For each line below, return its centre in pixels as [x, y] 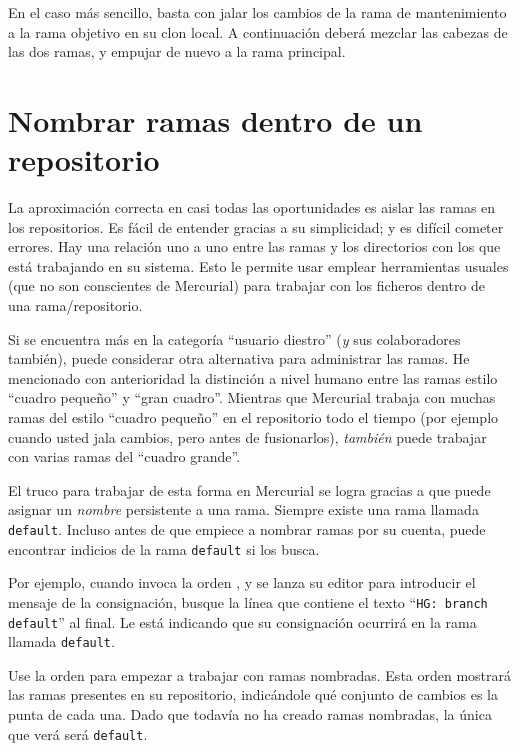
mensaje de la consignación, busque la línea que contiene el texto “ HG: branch [248, 601]
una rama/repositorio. [75, 305]
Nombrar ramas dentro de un [215, 119]
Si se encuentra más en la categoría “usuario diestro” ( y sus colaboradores [234, 338]
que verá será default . [78, 733]
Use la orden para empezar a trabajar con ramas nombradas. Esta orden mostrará [260, 674]
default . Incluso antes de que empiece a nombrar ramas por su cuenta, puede [247, 529]
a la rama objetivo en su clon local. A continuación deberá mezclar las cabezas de [258, 31]
